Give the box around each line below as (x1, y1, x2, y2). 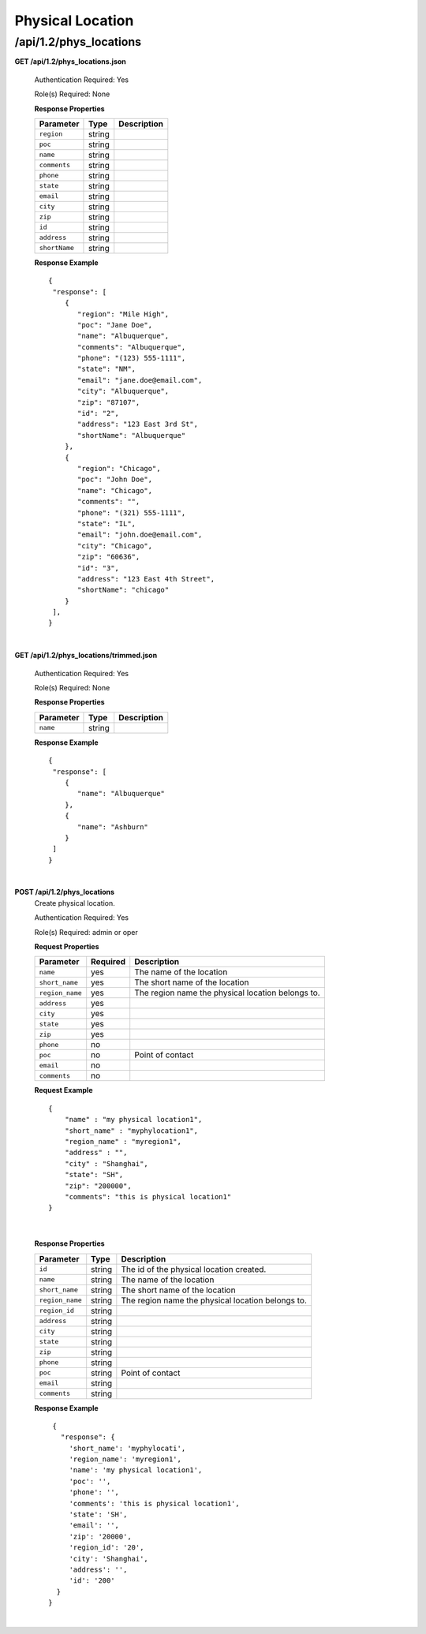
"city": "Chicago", (77, 541, 153, 550)
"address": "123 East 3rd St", (77, 420, 199, 429)
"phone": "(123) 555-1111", (77, 353, 186, 363)
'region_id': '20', (69, 1543, 144, 1552)
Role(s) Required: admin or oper (34, 927, 138, 937)
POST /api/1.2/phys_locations (14, 888, 114, 897)
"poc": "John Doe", (77, 475, 153, 484)
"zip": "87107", (77, 398, 140, 406)
